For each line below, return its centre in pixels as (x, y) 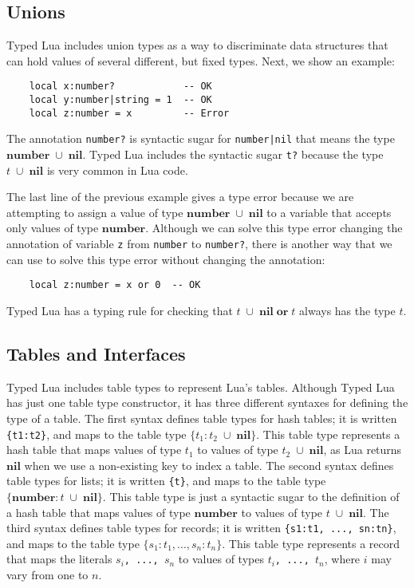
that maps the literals (59, 559)
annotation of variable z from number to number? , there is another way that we (199, 244)
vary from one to (47, 575)
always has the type (347, 310)
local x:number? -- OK (120, 87)
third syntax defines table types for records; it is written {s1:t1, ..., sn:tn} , (201, 528)
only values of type (53, 228)
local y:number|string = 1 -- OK (120, 100)
